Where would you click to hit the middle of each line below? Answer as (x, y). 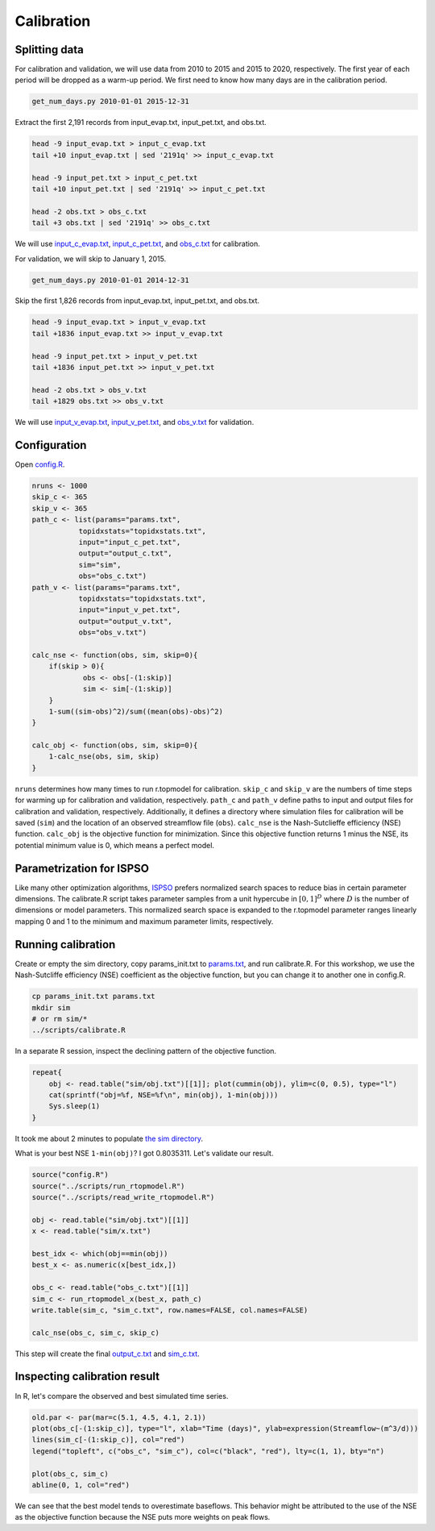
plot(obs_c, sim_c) (70, 1474)
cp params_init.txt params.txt (94, 996)
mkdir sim (51, 1007)
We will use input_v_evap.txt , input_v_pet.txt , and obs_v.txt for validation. (135, 422)
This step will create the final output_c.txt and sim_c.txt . (108, 1354)
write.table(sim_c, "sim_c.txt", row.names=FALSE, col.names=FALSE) (170, 1310)
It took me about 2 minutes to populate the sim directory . (109, 1138)
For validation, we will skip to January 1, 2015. (91, 259)
